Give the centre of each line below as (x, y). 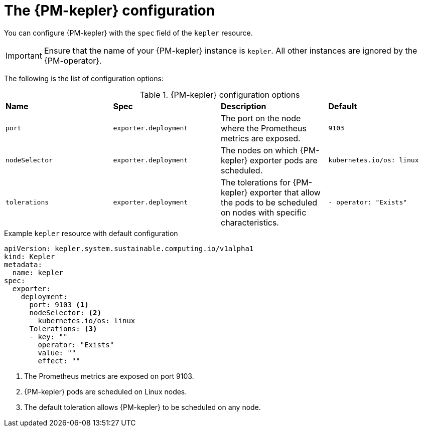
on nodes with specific (264, 212)
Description (244, 106)
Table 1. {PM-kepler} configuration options (220, 94)
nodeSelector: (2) (65, 312)
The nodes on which (259, 150)
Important (24, 55)
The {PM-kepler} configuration (110, 11)
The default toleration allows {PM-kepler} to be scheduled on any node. (143, 407)
